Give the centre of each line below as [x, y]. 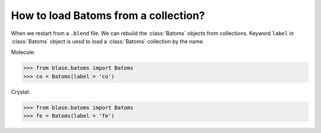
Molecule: [23, 52]
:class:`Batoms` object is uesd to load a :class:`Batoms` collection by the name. [108, 41]
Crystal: [21, 91]
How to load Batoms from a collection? [108, 15]
